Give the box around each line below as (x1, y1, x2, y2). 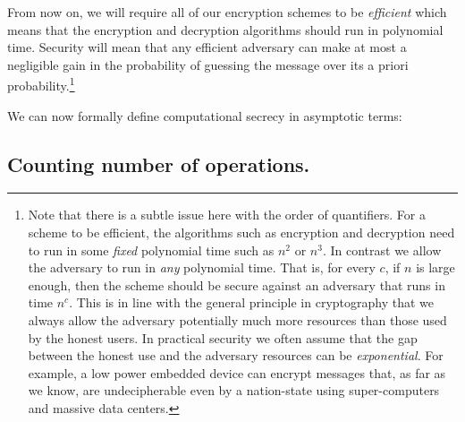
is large (416, 258, 455, 277)
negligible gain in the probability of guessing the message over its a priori (7, 55, 409, 73)
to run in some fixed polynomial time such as (28, 240, 275, 259)
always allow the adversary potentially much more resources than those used (28, 310, 447, 329)
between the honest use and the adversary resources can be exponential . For (28, 346, 444, 365)
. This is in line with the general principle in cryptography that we (69, 293, 435, 312)
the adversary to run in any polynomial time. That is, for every (28, 258, 376, 277)
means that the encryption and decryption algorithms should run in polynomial (7, 20, 444, 39)
